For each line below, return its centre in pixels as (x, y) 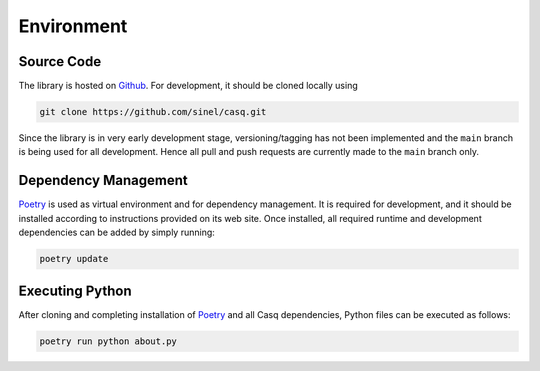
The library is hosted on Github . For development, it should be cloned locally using (188, 86)
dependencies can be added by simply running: (116, 232)
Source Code (60, 61)
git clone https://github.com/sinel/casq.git (153, 112)
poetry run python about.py (108, 341)
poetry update (74, 259)
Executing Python (75, 290)
